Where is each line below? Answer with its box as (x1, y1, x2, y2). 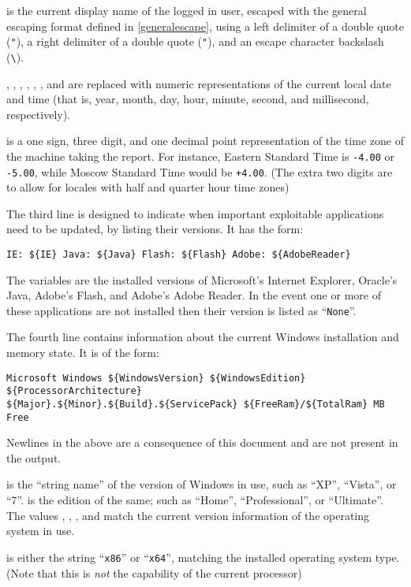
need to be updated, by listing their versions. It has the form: (6, 221, 304, 237)
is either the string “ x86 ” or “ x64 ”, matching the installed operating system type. (6, 548, 400, 565)
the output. (6, 449, 62, 466)
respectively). (6, 106, 71, 122)
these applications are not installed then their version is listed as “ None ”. (6, 302, 357, 318)
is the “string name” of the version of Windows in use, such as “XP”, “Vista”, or (6, 476, 397, 492)
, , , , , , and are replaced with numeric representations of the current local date (6, 75, 391, 91)
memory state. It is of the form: (6, 344, 159, 361)
